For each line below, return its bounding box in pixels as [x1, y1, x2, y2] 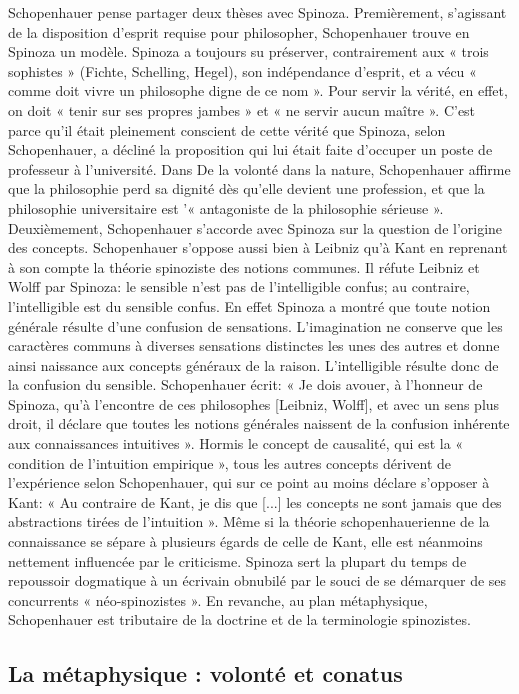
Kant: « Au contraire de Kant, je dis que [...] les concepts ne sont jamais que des [8, 491, 502, 512]
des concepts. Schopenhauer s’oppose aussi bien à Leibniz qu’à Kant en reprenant [8, 237, 508, 258]
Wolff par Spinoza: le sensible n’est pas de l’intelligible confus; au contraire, [8, 276, 470, 297]
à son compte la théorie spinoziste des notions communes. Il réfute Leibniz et [8, 256, 480, 277]
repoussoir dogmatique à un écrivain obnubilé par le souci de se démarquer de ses [8, 570, 507, 591]
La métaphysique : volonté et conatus [8, 658, 403, 689]
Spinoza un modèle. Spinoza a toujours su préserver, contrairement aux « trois [8, 41, 489, 62]
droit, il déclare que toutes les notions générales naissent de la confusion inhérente [8, 413, 510, 434]
